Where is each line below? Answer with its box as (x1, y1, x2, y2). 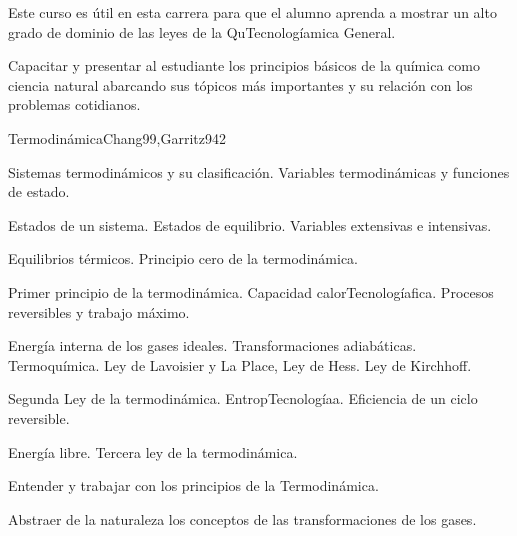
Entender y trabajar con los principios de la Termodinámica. (8, 475, 379, 496)
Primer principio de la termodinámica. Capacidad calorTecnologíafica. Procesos (8, 281, 494, 302)
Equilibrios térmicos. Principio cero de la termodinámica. (8, 248, 358, 269)
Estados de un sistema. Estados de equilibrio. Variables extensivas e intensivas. (8, 214, 492, 235)
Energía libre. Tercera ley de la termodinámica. (8, 441, 298, 462)
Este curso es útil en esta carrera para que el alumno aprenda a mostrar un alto (8, 2, 497, 22)
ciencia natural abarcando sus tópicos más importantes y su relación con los (8, 74, 473, 95)
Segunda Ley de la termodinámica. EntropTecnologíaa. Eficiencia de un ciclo (8, 388, 478, 409)
